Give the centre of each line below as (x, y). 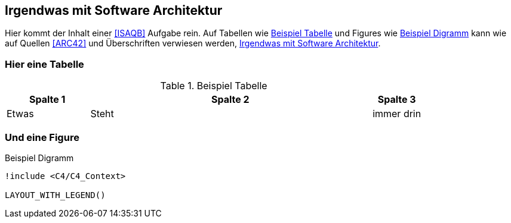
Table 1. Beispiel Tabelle (214, 86)
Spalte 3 (397, 100)
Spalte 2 (230, 100)
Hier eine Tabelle (44, 64)
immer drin (397, 114)
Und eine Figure (42, 137)
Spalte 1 (47, 100)
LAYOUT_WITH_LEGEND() (55, 195)
